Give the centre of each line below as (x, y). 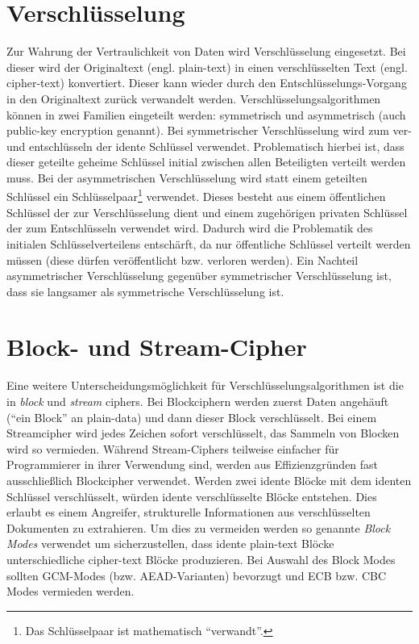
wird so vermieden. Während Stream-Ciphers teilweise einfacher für (173, 448)
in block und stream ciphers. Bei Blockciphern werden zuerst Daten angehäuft (198, 401)
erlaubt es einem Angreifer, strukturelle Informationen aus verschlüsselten (189, 512)
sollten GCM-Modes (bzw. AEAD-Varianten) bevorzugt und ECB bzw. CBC (197, 575)
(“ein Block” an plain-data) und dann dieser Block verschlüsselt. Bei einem (192, 417)
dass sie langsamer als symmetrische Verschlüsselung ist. (145, 291)
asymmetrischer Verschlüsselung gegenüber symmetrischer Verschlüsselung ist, (199, 276)
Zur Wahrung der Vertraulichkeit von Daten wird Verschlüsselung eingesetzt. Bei (206, 51)
